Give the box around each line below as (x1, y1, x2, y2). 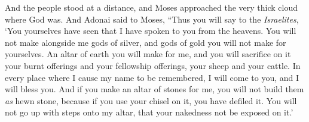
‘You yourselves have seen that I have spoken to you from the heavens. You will (5, 24, 296, 37)
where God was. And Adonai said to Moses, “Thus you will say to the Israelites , (5, 12, 299, 25)
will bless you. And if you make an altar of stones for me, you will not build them (5, 83, 304, 95)
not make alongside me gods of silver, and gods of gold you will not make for (5, 36, 286, 48)
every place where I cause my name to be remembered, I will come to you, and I (5, 71, 299, 83)
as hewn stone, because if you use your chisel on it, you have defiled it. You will (5, 94, 297, 107)
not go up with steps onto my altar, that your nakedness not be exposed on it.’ (5, 106, 293, 118)
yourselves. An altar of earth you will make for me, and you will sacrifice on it (5, 48, 291, 60)
